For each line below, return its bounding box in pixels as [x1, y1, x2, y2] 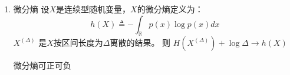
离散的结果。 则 [110, 36, 171, 49]
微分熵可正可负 [13, 59, 71, 71]
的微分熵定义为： [137, 3, 203, 15]
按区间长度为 [53, 36, 103, 49]
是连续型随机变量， [56, 3, 131, 15]
